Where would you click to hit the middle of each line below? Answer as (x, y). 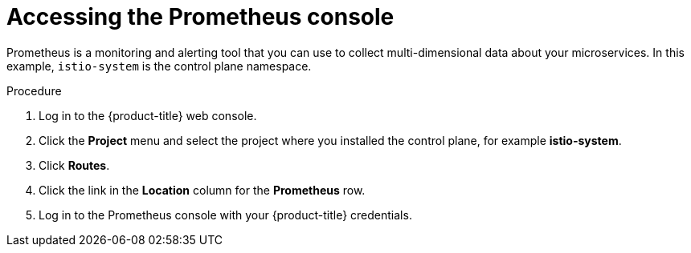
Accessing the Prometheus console (200, 17)
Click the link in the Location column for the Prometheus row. (202, 190)
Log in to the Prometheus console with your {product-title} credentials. (225, 215)
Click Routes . (74, 165)
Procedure (34, 90)
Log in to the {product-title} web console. (148, 115)
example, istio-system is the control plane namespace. (159, 66)
